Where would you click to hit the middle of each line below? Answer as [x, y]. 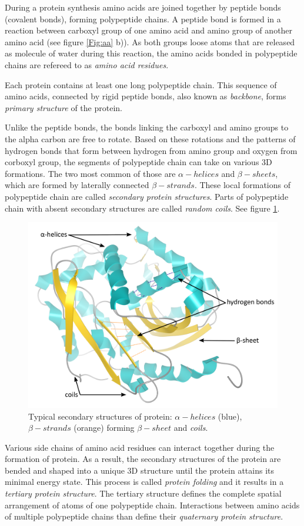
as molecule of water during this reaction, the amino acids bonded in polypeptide [151, 53]
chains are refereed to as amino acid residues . [87, 64]
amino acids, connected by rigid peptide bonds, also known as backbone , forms [146, 96]
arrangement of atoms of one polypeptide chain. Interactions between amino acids [152, 505]
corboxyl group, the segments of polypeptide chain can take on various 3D [138, 162]
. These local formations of [243, 185]
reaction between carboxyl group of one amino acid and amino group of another [149, 30]
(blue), [230, 416]
